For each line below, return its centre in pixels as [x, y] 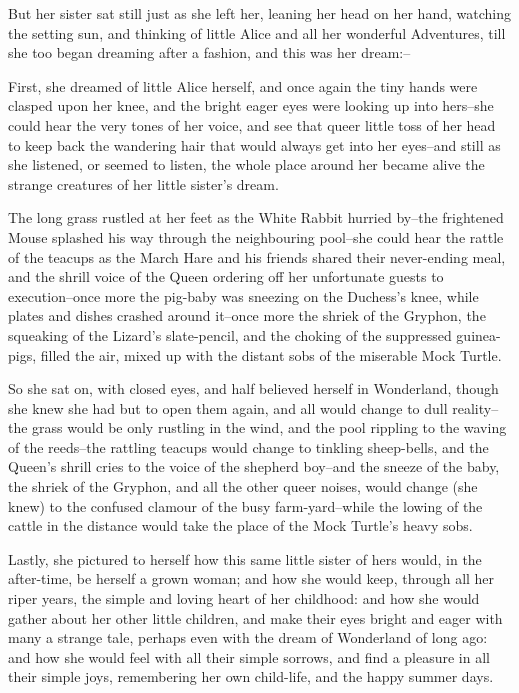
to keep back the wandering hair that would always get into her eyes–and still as [254, 144]
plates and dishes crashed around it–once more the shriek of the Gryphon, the [247, 315]
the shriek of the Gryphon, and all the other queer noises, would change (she [243, 486]
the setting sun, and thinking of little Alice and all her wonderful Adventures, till [257, 32]
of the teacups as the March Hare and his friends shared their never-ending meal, [257, 256]
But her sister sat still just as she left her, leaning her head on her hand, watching [259, 13]
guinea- [478, 334]
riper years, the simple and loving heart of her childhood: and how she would [244, 598]
